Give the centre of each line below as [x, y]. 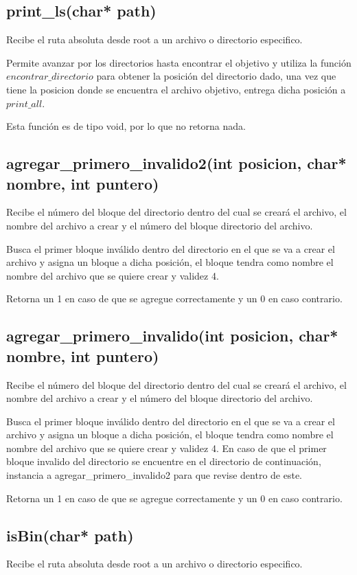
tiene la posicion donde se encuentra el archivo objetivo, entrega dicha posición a [176, 89]
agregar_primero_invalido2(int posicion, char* [176, 163]
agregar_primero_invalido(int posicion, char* [172, 336]
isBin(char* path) [70, 535]
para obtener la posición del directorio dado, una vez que [216, 76]
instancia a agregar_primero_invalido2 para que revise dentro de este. [154, 475]
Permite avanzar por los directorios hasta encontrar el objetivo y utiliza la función [179, 62]
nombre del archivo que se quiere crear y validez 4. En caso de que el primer [166, 448]
